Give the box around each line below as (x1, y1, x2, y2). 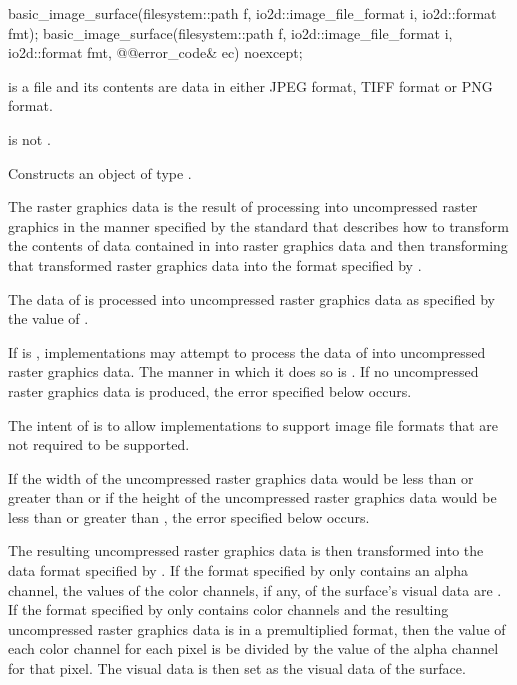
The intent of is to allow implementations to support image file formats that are (8, 414, 499, 435)
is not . (8, 128, 51, 149)
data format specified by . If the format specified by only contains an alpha (8, 560, 468, 581)
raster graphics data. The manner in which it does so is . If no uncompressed (8, 361, 479, 382)
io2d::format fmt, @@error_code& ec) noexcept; (8, 42, 303, 63)
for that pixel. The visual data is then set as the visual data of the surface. (8, 658, 466, 679)
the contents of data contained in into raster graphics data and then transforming (8, 235, 508, 256)
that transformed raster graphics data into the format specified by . (8, 254, 422, 275)
